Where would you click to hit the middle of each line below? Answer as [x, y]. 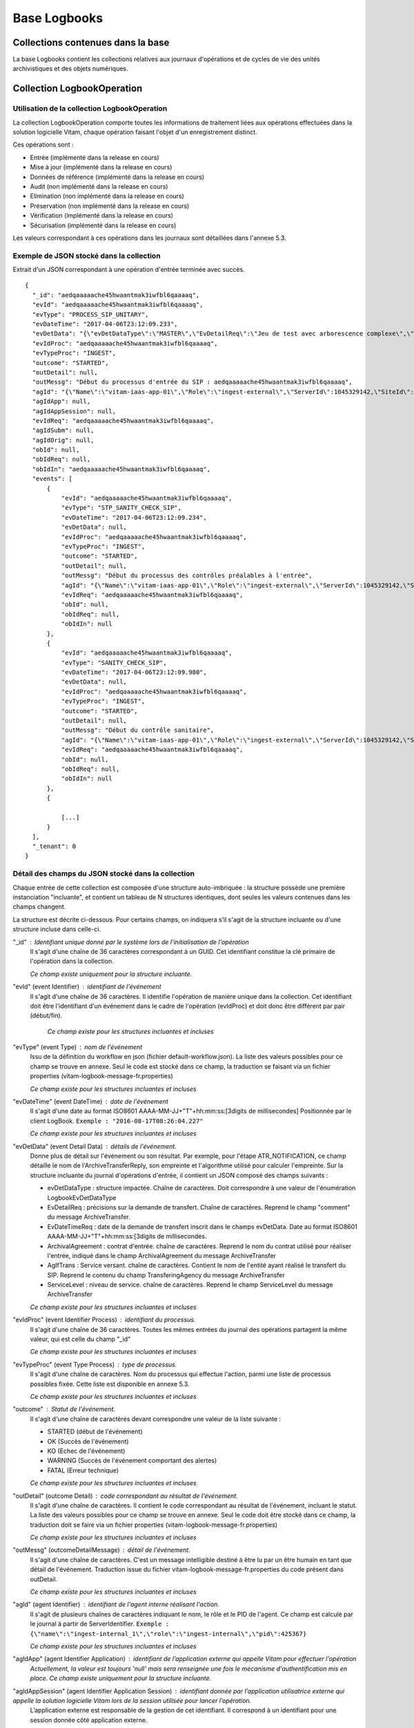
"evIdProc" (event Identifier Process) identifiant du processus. [104, 1320]
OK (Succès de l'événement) [88, 1441]
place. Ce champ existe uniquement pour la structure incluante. [121, 1678]
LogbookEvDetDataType [82, 1198]
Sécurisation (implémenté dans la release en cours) [103, 225]
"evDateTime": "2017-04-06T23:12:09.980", [134, 673]
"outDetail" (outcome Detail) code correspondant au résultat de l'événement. [125, 1496]
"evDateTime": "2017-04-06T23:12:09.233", [105, 324]
